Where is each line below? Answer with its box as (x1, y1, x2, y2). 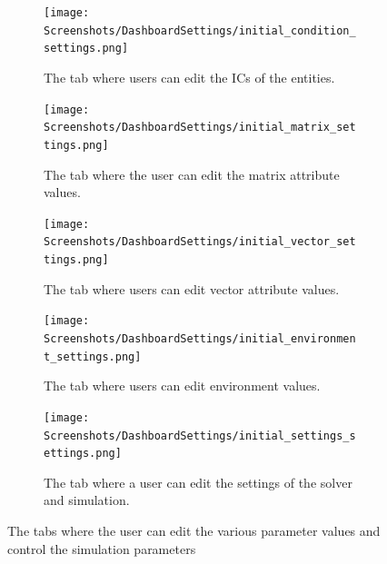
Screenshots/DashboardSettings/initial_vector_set (44, 235, 356, 249)
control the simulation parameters (7, 539, 196, 558)
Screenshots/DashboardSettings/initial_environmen (44, 331, 356, 345)
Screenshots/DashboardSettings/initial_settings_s (44, 429, 356, 442)
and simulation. (44, 490, 130, 510)
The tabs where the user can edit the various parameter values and (7, 521, 381, 539)
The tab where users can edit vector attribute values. (44, 279, 340, 298)
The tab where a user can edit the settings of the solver (44, 472, 352, 491)
